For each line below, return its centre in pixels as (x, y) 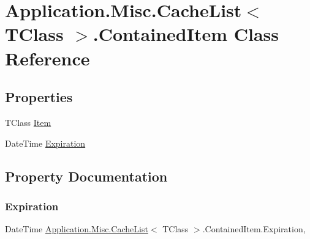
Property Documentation (86, 176)
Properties (39, 97)
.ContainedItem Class (186, 34)
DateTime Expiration (45, 143)
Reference (47, 58)
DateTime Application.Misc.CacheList (77, 229)
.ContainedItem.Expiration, (254, 229)
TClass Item (28, 122)
